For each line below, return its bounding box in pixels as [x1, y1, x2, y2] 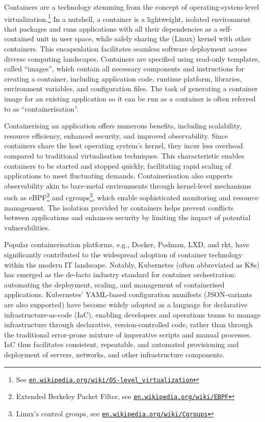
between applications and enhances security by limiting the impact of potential [4, 212, 251, 223]
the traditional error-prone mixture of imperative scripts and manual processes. [4, 329, 252, 339]
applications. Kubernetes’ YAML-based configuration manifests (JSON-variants [4, 289, 252, 300]
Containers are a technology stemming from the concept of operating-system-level [4, 2, 259, 12]
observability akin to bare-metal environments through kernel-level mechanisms [4, 180, 252, 191]
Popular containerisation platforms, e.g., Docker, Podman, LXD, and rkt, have [4, 239, 250, 250]
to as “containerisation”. [4, 103, 79, 114]
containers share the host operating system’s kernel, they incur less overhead [4, 140, 243, 151]
